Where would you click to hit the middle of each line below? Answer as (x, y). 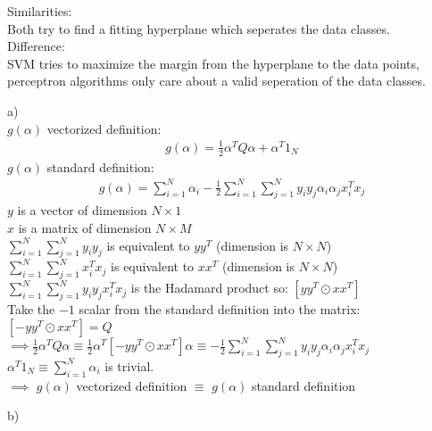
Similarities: (40, 11)
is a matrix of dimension (85, 228)
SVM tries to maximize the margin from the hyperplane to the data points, (213, 63)
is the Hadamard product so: (209, 288)
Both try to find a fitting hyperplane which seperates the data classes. (199, 28)
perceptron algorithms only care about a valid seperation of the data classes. (216, 81)
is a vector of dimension (82, 210)
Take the (31, 309)
